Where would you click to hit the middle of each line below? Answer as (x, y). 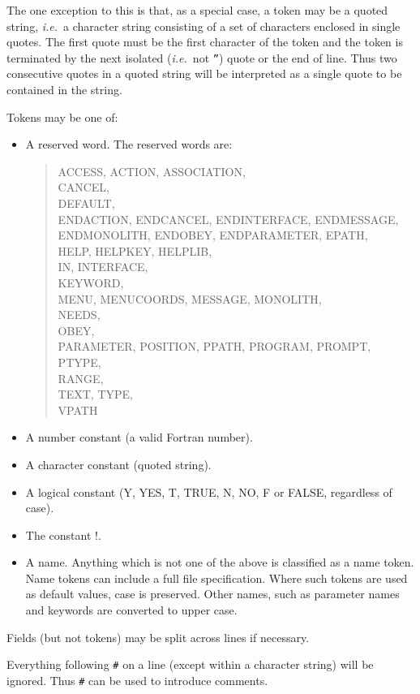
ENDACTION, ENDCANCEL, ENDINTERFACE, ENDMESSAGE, (228, 219)
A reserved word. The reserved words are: (129, 144)
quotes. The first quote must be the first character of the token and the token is (205, 42)
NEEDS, (79, 315)
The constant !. (63, 535)
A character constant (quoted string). (118, 464)
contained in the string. (64, 90)
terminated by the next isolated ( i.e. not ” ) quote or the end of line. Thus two (202, 57)
